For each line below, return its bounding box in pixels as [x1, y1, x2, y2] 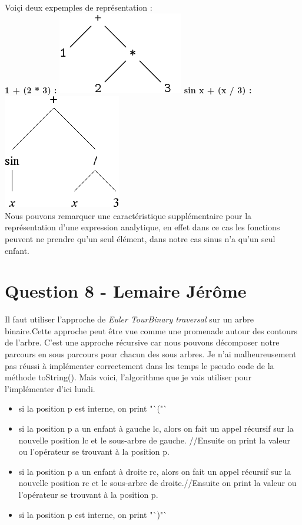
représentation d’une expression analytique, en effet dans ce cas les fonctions [5, 221, 280, 233]
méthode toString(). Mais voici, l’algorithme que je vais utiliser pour [5, 371, 251, 383]
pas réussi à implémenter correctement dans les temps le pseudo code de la [5, 359, 274, 371]
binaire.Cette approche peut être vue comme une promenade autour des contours [5, 324, 297, 337]
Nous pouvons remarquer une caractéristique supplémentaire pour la [5, 209, 252, 221]
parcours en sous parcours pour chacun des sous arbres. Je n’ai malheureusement [5, 348, 297, 360]
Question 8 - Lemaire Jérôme [5, 279, 247, 303]
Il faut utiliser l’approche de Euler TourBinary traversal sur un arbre [5, 313, 254, 325]
